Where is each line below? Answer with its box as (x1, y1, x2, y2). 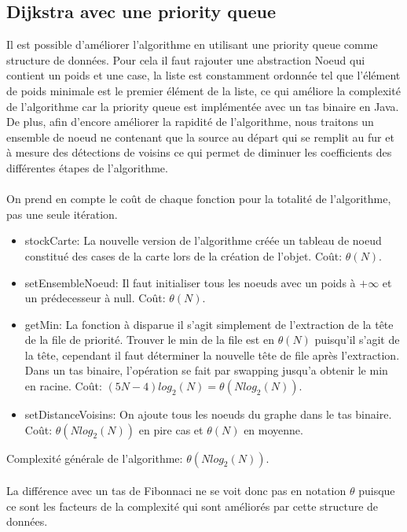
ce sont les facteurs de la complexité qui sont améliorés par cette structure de (6, 497, 379, 514)
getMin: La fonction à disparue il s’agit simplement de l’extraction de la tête (24, 316, 394, 332)
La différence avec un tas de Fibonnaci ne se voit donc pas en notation (6, 482, 346, 499)
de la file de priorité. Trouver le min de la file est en (24, 331, 274, 348)
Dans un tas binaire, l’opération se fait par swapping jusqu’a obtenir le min (24, 362, 388, 379)
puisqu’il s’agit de (314, 331, 400, 348)
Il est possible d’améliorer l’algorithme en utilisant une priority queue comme (6, 36, 378, 53)
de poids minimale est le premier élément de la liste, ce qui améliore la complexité (6, 82, 401, 98)
